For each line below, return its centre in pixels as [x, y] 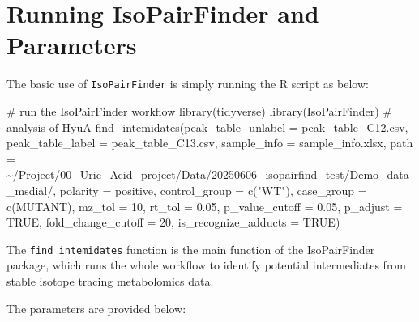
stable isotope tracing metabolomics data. [110, 280]
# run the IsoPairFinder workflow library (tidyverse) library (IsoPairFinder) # [200, 110]
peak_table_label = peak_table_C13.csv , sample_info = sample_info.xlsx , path [210, 143]
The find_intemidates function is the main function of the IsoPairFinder [191, 249]
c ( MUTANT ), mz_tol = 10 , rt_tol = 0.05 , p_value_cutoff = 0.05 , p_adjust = [205, 206]
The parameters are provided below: [96, 308]
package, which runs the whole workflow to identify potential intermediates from [207, 265]
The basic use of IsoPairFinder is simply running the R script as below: [188, 84]
